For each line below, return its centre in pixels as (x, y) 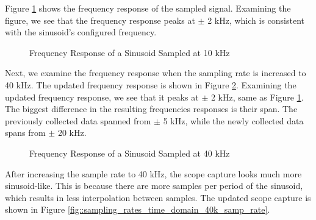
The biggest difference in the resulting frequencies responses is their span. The (151, 109)
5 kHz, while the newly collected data (233, 120)
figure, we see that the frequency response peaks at (100, 20)
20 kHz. (72, 133)
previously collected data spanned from (78, 120)
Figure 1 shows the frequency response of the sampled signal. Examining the (148, 8)
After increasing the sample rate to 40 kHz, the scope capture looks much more (153, 173)
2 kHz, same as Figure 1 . (257, 97)
